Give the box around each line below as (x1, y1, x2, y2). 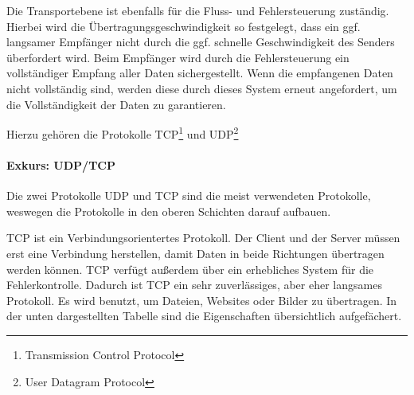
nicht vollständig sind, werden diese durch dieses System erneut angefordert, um (6, 80, 397, 96)
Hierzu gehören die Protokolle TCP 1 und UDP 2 (6, 123, 239, 142)
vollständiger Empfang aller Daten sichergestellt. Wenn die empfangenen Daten (6, 65, 393, 81)
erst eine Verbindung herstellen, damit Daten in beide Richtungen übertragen (6, 244, 385, 261)
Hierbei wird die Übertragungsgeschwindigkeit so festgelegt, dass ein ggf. (6, 18, 361, 34)
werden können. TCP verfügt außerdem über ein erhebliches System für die (6, 260, 374, 277)
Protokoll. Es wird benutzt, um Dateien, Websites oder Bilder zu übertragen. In (6, 291, 397, 308)
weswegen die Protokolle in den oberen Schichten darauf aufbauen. (6, 202, 331, 219)
